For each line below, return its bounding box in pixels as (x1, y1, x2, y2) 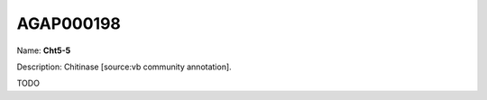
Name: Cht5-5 (16, 45, 71, 56)
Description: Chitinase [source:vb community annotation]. (16, 61, 232, 72)
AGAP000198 (16, 14, 122, 33)
